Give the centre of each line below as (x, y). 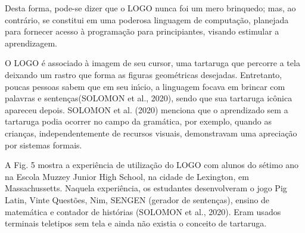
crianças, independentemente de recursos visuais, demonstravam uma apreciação (151, 133)
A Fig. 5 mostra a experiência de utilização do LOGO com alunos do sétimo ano (152, 165)
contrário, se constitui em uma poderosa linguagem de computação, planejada (147, 19)
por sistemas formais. (43, 145)
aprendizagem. (31, 43)
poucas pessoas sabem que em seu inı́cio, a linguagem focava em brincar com (145, 86)
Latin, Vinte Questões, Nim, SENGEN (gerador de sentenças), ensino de (137, 199)
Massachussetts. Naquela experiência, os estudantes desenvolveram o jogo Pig (146, 188)
